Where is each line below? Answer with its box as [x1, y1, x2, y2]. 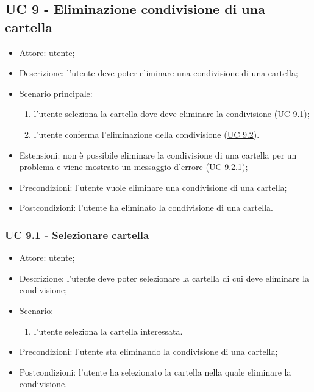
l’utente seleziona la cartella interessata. [34, 324, 183, 337]
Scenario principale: [19, 87, 93, 99]
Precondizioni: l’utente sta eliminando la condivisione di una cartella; [19, 345, 278, 358]
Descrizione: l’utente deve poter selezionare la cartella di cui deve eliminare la [19, 271, 310, 284]
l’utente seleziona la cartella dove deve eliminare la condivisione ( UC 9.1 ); [34, 107, 310, 120]
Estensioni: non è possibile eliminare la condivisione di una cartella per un [19, 148, 297, 161]
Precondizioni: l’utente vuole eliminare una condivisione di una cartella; [19, 180, 287, 193]
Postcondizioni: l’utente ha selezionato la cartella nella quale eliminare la [19, 365, 291, 378]
